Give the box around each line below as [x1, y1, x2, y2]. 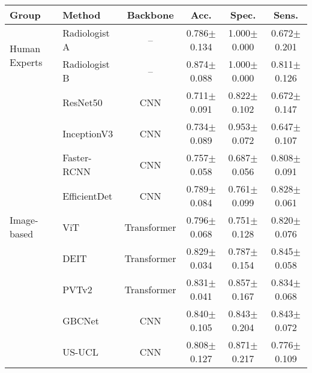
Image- [10, 213, 38, 227]
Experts [10, 55, 43, 69]
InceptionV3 [62, 126, 113, 140]
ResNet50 [62, 95, 103, 109]
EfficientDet [62, 188, 113, 203]
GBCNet [62, 313, 99, 327]
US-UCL [62, 344, 98, 359]
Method [62, 8, 101, 22]
